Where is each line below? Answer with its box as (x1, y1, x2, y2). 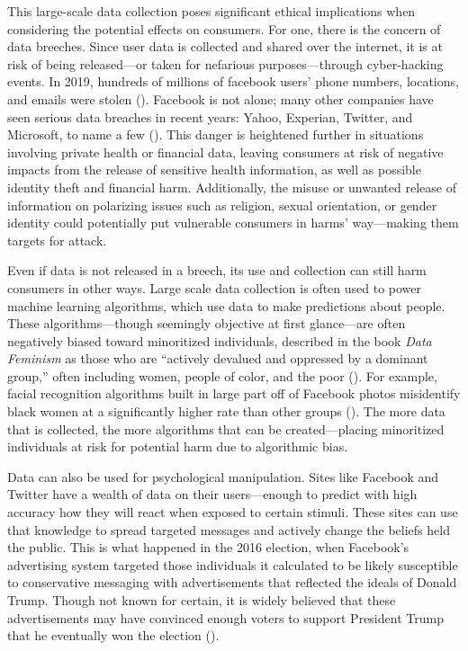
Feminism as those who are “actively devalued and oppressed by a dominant (7, 349, 428, 368)
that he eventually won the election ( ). (7, 626, 220, 645)
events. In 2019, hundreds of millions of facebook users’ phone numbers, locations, (7, 72, 459, 91)
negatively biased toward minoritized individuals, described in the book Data (7, 331, 432, 350)
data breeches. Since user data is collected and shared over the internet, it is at (7, 37, 443, 56)
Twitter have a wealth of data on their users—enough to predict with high (7, 485, 418, 504)
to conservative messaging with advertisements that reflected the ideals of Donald (7, 573, 457, 592)
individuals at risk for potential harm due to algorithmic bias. (7, 437, 348, 456)
